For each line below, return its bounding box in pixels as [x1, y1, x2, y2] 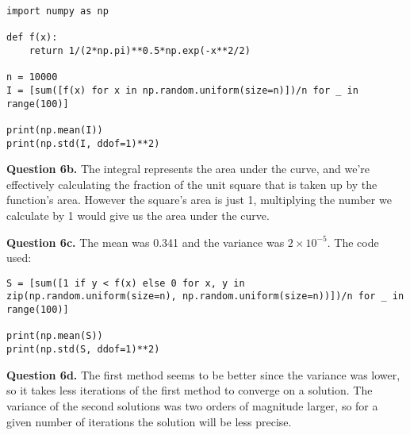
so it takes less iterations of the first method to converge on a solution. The [6, 382, 373, 398]
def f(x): [6, 32, 58, 44]
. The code [327, 233, 379, 250]
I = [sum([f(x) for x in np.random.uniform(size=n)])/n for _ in [6, 84, 358, 96]
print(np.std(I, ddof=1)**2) [6, 137, 160, 149]
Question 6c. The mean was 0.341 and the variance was [6, 233, 285, 250]
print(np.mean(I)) [6, 124, 103, 136]
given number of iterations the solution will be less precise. [6, 413, 292, 429]
